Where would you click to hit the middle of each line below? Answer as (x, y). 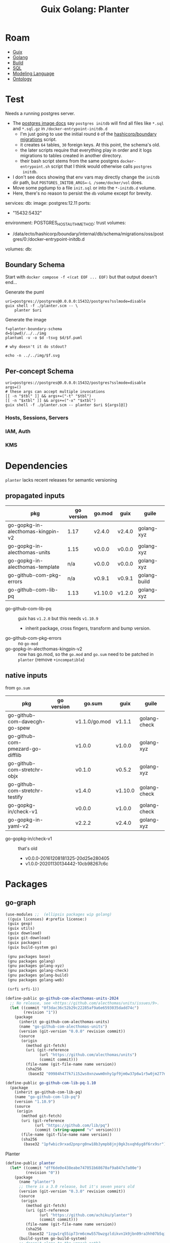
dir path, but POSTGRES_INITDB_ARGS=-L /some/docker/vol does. (78, 182)
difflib (15, 755)
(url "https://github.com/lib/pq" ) (72, 1125)
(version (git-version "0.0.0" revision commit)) (72, 1031)
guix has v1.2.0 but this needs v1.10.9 (58, 618)
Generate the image (26, 320)
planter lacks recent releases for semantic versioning (61, 480)
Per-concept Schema (39, 371)
